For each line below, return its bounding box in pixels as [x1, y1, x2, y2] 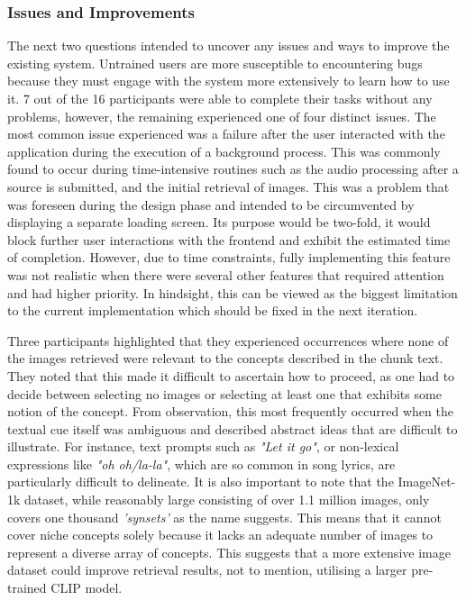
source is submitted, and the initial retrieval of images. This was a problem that [7, 177, 450, 195]
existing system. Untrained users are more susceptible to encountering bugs [7, 53, 423, 72]
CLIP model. [50, 578, 123, 597]
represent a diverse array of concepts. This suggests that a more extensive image [7, 542, 451, 561]
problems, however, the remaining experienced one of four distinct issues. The [7, 106, 436, 125]
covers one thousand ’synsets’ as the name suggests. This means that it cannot [7, 507, 442, 526]
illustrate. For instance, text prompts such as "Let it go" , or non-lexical [7, 437, 399, 456]
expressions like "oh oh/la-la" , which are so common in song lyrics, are [7, 454, 396, 473]
